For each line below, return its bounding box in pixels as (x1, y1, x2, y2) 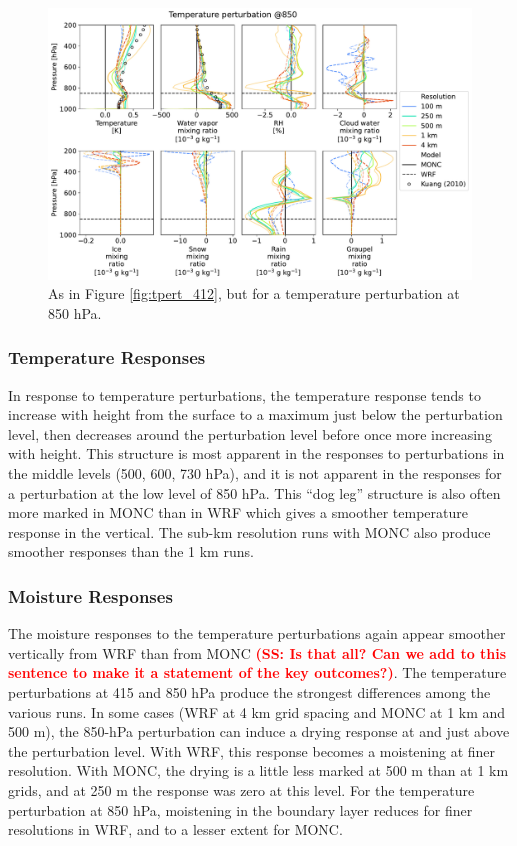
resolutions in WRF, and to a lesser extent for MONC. (8, 819, 343, 840)
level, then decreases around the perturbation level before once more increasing (8, 423, 492, 444)
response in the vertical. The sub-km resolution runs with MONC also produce (8, 521, 491, 542)
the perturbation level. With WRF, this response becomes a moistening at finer (8, 740, 496, 761)
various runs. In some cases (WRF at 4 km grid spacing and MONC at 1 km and (8, 701, 506, 722)
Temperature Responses (8, 345, 206, 370)
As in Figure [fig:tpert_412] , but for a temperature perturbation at (48, 283, 460, 304)
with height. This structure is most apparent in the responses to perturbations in (8, 443, 505, 464)
